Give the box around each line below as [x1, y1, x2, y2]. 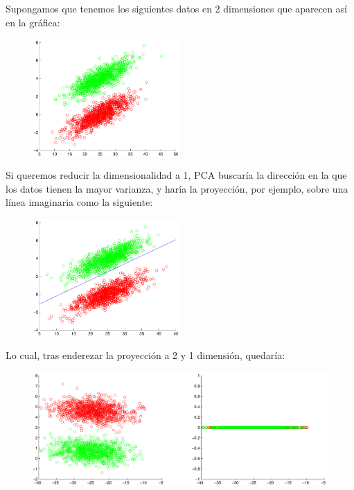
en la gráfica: [6, 15, 60, 29]
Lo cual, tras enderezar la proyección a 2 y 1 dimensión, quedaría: [6, 348, 285, 362]
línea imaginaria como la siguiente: [6, 195, 153, 209]
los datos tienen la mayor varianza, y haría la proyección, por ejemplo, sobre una [6, 181, 348, 195]
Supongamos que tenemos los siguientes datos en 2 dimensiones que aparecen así [6, 1, 348, 15]
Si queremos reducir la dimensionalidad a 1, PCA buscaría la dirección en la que [6, 168, 347, 182]
